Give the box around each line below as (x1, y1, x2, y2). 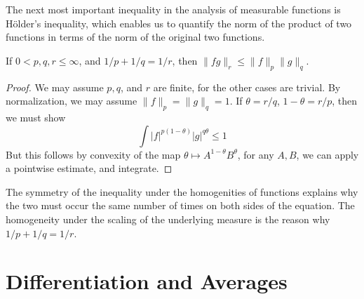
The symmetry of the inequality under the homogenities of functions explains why (6, 184, 358, 199)
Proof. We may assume (6, 79, 104, 94)
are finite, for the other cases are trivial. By (153, 79, 341, 94)
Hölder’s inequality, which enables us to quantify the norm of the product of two (6, 15, 352, 30)
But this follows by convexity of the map (6, 147, 181, 161)
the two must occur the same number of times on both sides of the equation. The (6, 198, 355, 213)
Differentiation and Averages (6, 267, 288, 295)
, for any (237, 147, 274, 161)
